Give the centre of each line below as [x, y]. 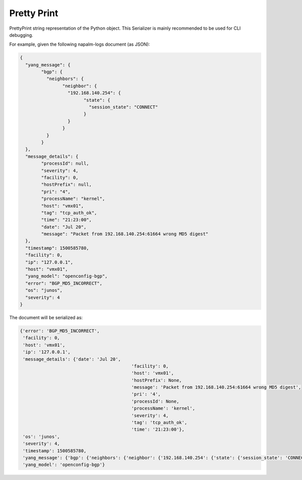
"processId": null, [65, 163]
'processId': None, [155, 401]
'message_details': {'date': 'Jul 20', [72, 359]
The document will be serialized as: [46, 317]
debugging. [21, 35]
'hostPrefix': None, [157, 380]
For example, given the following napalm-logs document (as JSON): [80, 44]
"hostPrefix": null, [66, 185]
